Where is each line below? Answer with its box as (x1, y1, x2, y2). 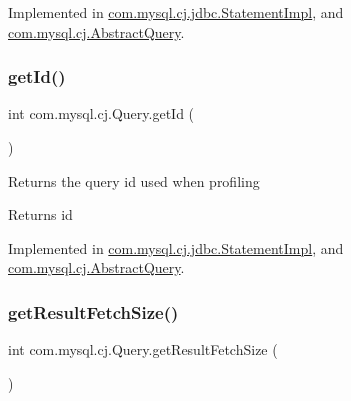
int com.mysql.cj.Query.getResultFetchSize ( (8, 339, 278, 360)
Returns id (8, 204, 73, 225)
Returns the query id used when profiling (8, 170, 260, 191)
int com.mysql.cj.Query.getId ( (8, 103, 195, 124)
